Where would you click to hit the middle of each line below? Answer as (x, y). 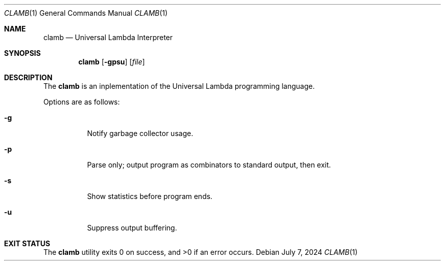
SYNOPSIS (23, 53)
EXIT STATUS (27, 243)
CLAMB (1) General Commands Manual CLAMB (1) (86, 13)
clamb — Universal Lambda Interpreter (108, 37)
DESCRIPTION (28, 77)
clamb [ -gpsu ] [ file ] (112, 62)
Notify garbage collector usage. (140, 133)
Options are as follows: (82, 102)
